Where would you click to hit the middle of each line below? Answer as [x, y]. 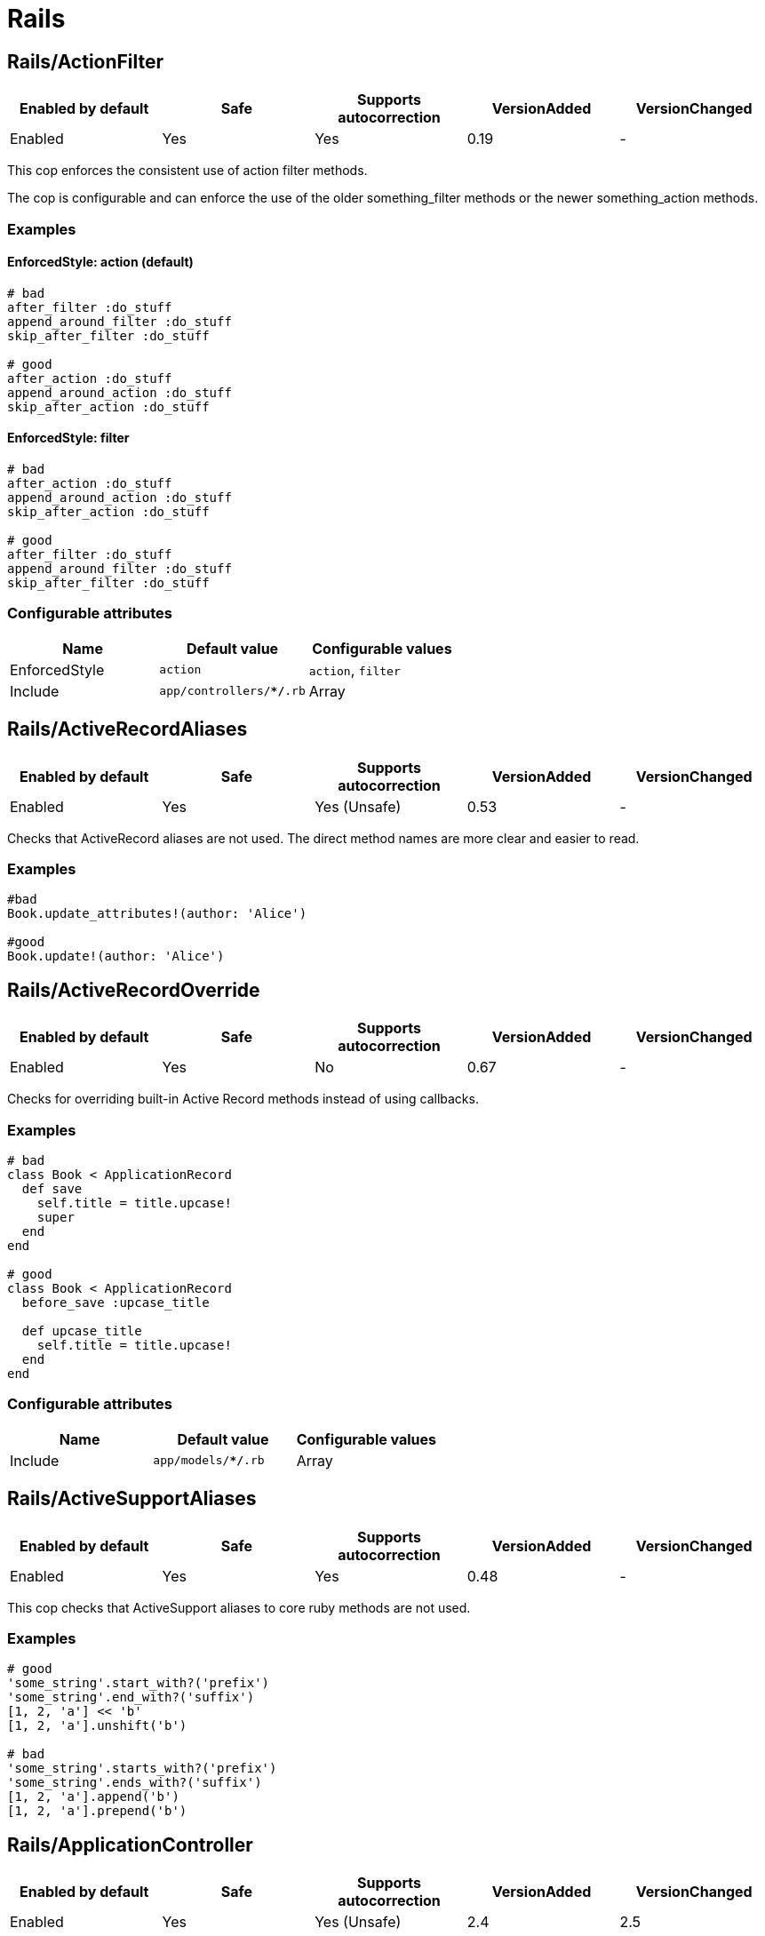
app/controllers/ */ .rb [232, 691]
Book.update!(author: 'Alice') [116, 956]
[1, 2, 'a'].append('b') [93, 1797]
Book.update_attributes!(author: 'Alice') [157, 914]
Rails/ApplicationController [130, 1844]
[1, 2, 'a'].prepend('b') [97, 1811]
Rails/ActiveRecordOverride [134, 990]
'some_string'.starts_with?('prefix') [142, 1769]
